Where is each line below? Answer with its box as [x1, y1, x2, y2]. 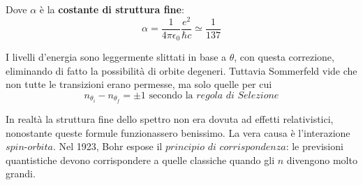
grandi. [6, 166, 36, 181]
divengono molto [286, 152, 357, 167]
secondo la [149, 90, 193, 101]
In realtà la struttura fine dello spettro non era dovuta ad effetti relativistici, [6, 112, 334, 126]
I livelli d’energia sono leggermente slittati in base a [6, 50, 227, 64]
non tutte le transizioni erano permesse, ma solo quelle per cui [6, 77, 272, 91]
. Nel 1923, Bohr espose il [52, 139, 163, 154]
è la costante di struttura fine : [39, 2, 184, 16]
